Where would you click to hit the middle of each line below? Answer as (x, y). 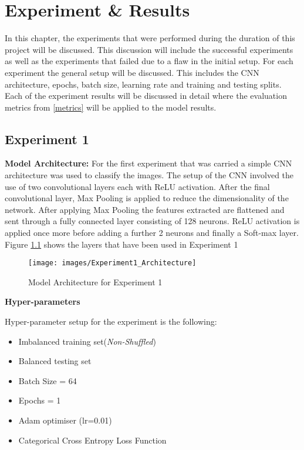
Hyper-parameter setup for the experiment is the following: (111, 321)
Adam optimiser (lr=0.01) (65, 420)
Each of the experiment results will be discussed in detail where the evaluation (146, 96)
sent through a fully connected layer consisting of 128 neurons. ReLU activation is (152, 221)
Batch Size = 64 (48, 380)
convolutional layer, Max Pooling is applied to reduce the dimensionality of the (147, 198)
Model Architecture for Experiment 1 (95, 281)
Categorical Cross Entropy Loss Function (92, 440)
